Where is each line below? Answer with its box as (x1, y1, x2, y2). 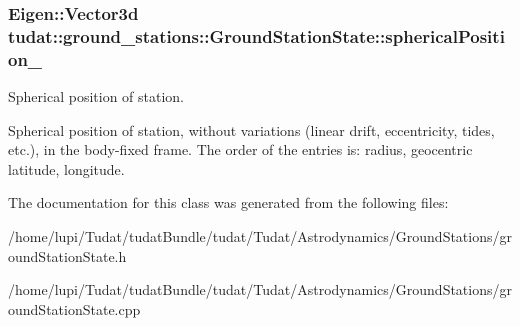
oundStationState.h (8, 245, 127, 266)
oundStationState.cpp (8, 298, 141, 319)
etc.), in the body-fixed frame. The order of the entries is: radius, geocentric (8, 139, 473, 160)
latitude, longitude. (8, 158, 125, 179)
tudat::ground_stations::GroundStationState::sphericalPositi (8, 23, 505, 48)
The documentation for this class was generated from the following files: (8, 192, 449, 213)
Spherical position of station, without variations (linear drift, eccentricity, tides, (8, 119, 495, 140)
